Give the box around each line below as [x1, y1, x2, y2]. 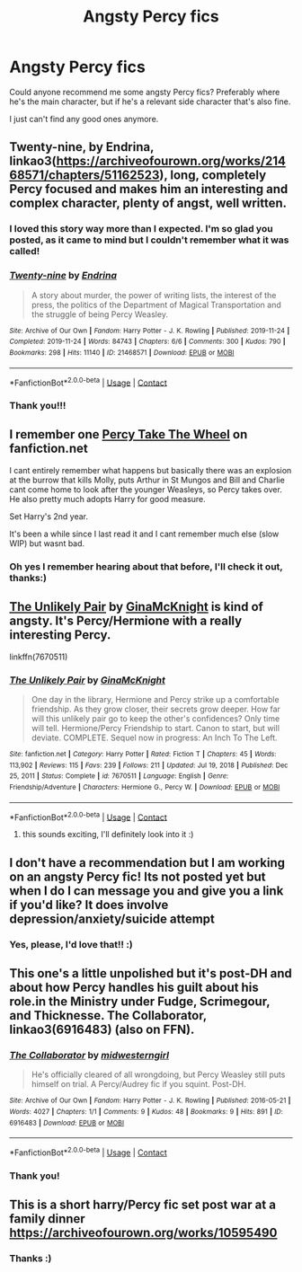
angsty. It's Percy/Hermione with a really [9, 614, 243, 629]
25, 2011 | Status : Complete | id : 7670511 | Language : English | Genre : [9, 772, 229, 781]
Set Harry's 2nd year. [9, 510, 88, 522]
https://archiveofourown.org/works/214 [56, 154, 286, 169]
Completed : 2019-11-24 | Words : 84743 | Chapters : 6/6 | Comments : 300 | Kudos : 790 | [9, 337, 286, 347]
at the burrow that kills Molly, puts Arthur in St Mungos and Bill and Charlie [9, 474, 285, 485]
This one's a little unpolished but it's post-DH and [9, 966, 292, 981]
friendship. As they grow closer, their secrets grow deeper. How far [31, 703, 281, 714]
